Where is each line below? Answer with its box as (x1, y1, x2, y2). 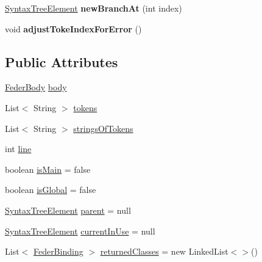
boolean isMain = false (5, 162, 91, 175)
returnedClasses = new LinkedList (100, 245, 228, 258)
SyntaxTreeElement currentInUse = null (5, 224, 155, 237)
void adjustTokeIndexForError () (5, 22, 142, 35)
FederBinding (33, 245, 83, 258)
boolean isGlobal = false (5, 183, 96, 196)
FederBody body (5, 81, 67, 93)
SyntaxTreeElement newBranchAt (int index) (5, 2, 182, 14)
